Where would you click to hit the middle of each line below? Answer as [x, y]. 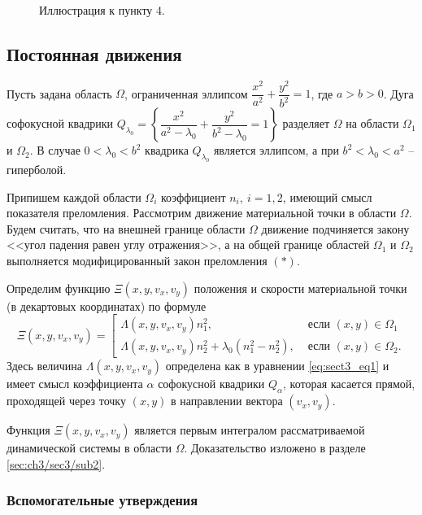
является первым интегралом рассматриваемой [250, 430]
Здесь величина [45, 366]
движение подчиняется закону [335, 228]
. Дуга [398, 93]
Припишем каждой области [74, 196]
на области [372, 123]
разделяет [306, 123]
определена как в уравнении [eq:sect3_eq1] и [277, 366]
